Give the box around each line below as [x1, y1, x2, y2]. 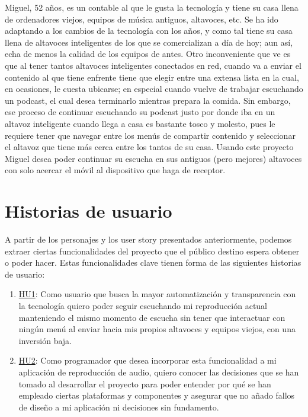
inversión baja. [18, 334, 72, 346]
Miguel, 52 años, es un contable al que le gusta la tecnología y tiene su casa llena [5, 1, 299, 13]
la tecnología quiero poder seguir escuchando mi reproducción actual [18, 300, 267, 311]
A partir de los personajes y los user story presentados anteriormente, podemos [5, 233, 292, 246]
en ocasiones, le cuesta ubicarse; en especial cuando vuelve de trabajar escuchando [5, 82, 303, 95]
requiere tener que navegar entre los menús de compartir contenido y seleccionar [5, 129, 296, 141]
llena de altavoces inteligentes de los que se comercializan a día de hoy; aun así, [5, 36, 293, 48]
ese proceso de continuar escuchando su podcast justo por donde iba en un [5, 106, 275, 118]
